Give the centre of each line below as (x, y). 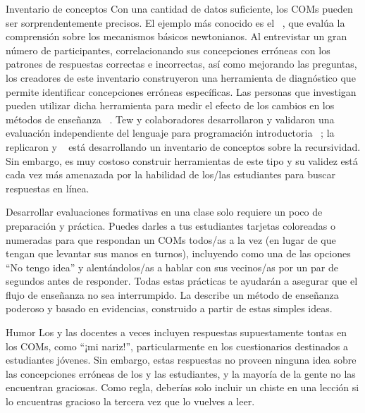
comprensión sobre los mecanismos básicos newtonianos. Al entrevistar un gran (177, 36)
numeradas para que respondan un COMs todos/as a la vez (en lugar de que (171, 239)
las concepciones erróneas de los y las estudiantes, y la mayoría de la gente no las (181, 373)
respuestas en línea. (48, 188)
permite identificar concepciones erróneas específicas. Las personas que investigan (181, 91)
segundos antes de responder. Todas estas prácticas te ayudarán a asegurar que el (182, 281)
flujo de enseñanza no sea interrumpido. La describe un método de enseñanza (172, 294)
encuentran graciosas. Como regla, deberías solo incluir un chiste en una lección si (182, 387)
